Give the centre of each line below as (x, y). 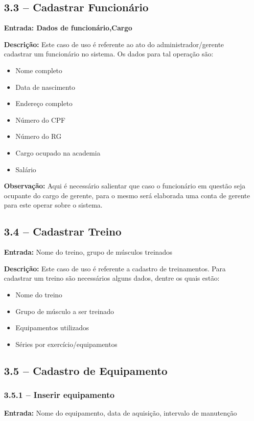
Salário (26, 169)
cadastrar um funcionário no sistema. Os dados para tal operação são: (109, 54)
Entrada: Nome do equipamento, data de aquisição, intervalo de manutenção (121, 413)
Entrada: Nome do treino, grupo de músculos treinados (88, 252)
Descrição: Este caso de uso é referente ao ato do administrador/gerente (114, 44)
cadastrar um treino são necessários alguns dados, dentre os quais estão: (112, 278)
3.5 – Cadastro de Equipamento (86, 370)
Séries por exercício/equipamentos (66, 344)
